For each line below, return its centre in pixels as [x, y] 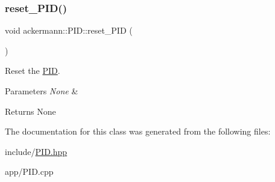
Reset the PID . [33, 71]
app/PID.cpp [29, 171]
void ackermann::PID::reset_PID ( [69, 30]
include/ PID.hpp [36, 151]
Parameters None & [42, 91]
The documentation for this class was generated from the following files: [138, 131]
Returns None [30, 111]
